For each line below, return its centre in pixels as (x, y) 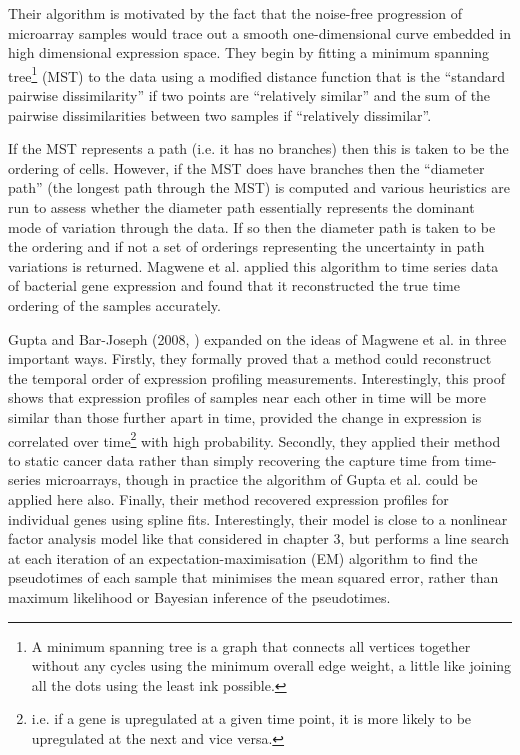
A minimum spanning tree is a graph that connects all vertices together (251, 645)
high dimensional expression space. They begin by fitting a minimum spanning (249, 52)
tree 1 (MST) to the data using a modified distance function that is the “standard (257, 74)
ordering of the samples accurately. (114, 304)
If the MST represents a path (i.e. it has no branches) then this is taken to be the (258, 148)
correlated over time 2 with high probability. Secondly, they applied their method (254, 439)
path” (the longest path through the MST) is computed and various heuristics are (259, 187)
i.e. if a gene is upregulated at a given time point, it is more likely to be (251, 718)
